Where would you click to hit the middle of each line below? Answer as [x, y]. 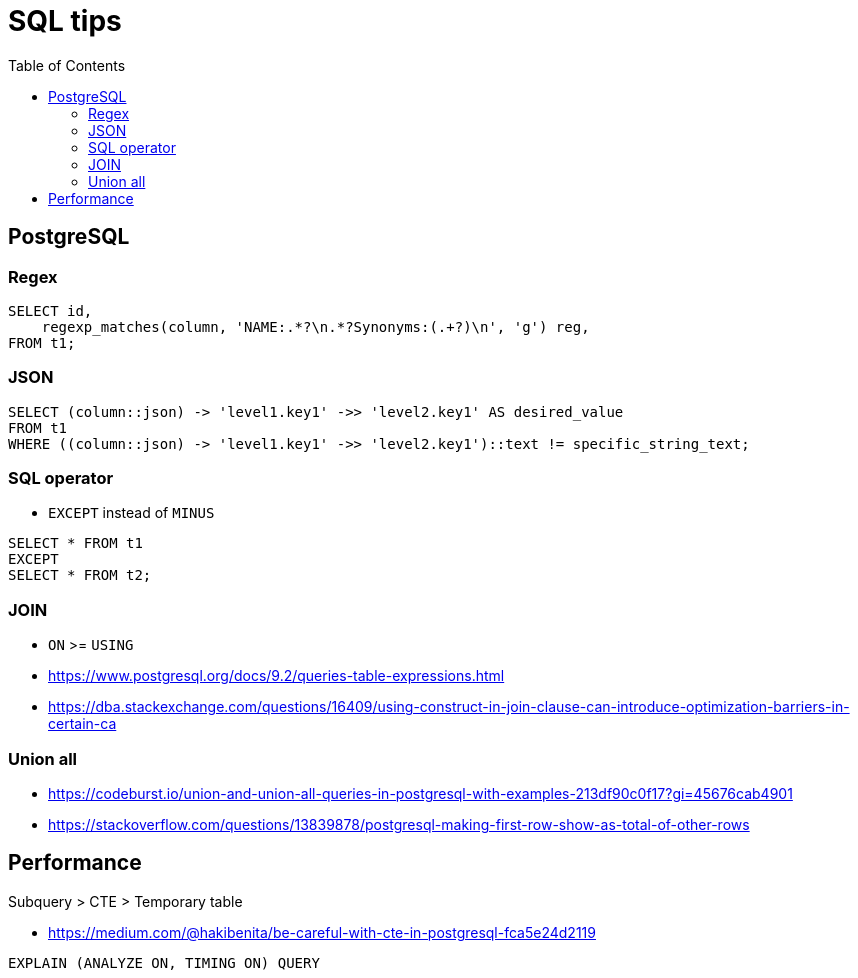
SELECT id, [50, 310]
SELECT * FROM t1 [75, 543]
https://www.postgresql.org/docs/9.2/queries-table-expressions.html [276, 676]
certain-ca [82, 724]
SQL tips [65, 21]
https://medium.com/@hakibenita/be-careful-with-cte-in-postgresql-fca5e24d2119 [322, 932]
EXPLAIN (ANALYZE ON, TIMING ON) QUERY [164, 962]
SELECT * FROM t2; [80, 575]
